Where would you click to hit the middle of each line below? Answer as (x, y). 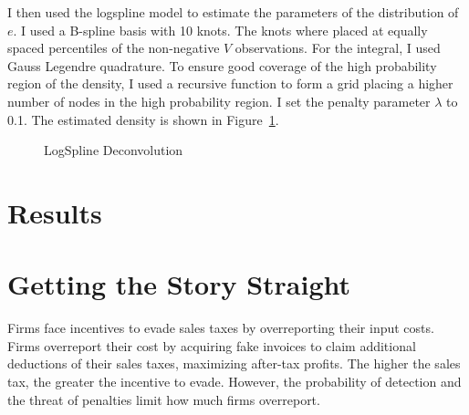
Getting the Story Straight (179, 284)
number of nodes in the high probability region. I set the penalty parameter (219, 101)
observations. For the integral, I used (338, 48)
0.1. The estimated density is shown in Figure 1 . (143, 119)
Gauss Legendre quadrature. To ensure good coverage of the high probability (222, 65)
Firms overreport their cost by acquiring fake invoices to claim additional (212, 345)
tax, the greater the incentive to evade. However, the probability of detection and (234, 382)
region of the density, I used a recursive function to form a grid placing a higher (230, 83)
